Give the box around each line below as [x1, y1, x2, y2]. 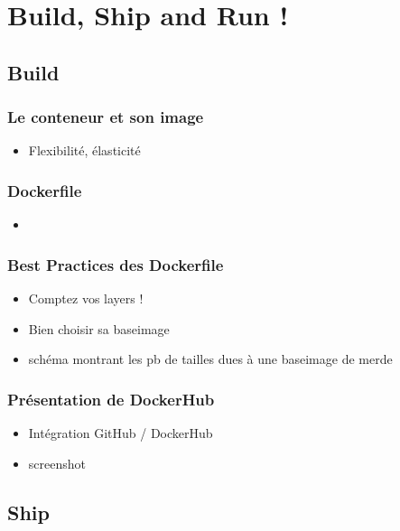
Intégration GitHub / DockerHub [28, 424, 213, 442]
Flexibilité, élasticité [28, 141, 141, 160]
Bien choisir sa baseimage [28, 319, 170, 338]
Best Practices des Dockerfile [7, 253, 224, 275]
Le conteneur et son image [7, 106, 204, 128]
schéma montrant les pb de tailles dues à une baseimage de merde [28, 349, 393, 368]
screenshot [28, 453, 86, 472]
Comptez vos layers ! [28, 289, 144, 307]
